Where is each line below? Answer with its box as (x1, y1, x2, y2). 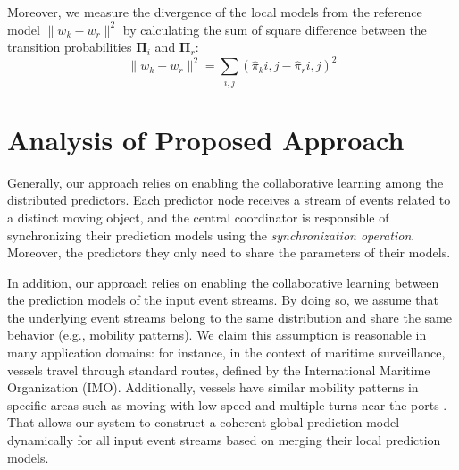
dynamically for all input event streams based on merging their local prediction (7, 431, 441, 449)
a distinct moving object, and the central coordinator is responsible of (7, 207, 389, 226)
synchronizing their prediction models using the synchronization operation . (7, 225, 415, 244)
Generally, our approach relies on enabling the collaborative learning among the (7, 172, 444, 191)
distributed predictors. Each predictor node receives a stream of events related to (7, 190, 451, 209)
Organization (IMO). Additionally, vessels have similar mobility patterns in (7, 378, 419, 397)
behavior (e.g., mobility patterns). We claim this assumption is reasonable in (7, 325, 427, 344)
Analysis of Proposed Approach (7, 121, 405, 157)
